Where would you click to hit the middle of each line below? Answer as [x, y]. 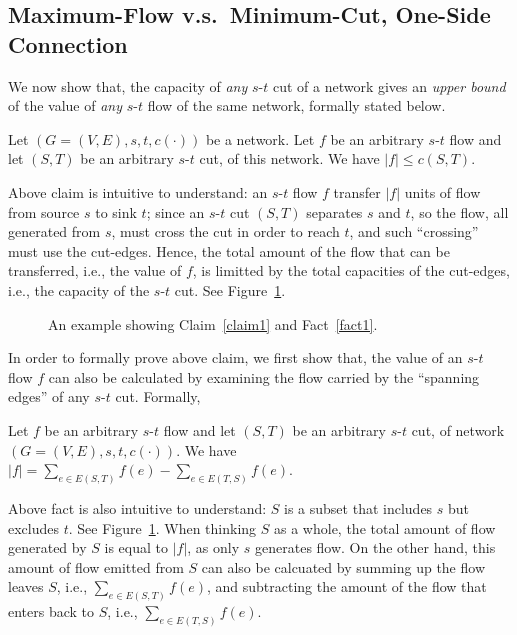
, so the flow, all [459, 211]
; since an [175, 211]
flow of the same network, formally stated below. [296, 105]
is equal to [136, 547]
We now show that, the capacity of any [128, 85]
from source [44, 211]
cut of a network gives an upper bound [389, 85]
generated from [54, 231]
